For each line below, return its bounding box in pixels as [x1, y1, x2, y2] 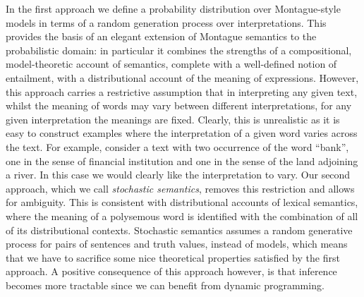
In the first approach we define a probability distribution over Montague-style [6, 1, 341, 16]
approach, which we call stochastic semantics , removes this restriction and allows [6, 181, 355, 195]
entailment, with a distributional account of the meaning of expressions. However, [6, 70, 359, 85]
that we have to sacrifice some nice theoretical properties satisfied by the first [6, 250, 340, 265]
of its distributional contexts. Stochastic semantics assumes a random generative [6, 222, 353, 237]
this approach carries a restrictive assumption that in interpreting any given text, [6, 84, 358, 99]
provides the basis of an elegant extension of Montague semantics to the [6, 29, 317, 44]
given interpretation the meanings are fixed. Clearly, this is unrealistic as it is [6, 111, 340, 126]
